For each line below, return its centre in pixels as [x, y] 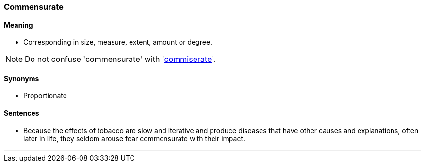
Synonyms [22, 78]
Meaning [18, 25]
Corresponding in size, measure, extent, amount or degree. [118, 42]
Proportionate [45, 96]
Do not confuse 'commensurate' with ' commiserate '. [120, 59]
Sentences [22, 113]
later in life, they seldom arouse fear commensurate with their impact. [134, 138]
